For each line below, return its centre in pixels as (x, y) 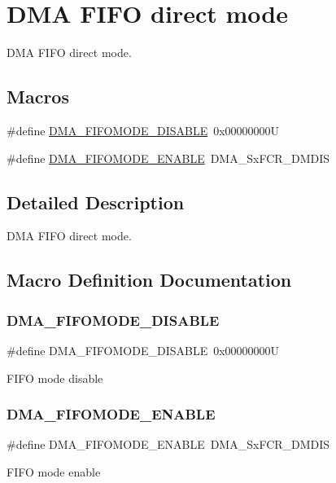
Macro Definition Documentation (149, 280)
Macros (38, 97)
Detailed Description (96, 202)
